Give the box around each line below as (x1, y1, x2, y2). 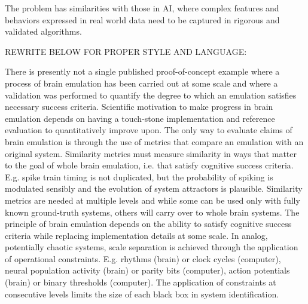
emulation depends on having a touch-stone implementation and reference (5, 112, 275, 124)
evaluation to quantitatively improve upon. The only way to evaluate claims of (5, 124, 292, 136)
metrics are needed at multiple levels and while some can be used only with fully (5, 194, 300, 206)
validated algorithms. (5, 25, 82, 38)
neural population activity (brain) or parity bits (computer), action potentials (5, 264, 290, 277)
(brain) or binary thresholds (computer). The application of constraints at (5, 276, 276, 288)
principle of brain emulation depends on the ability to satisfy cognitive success (5, 217, 292, 230)
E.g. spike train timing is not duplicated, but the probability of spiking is (5, 170, 273, 183)
